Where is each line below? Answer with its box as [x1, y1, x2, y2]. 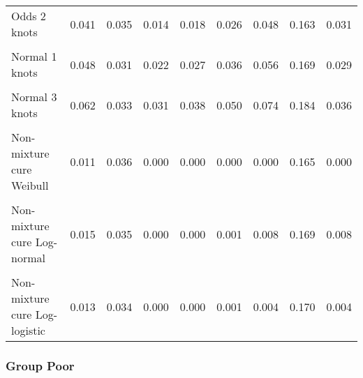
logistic [11, 322, 45, 338]
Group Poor [6, 356, 75, 374]
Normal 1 [11, 48, 57, 64]
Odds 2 [11, 8, 46, 24]
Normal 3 [11, 89, 57, 105]
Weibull [11, 177, 49, 193]
